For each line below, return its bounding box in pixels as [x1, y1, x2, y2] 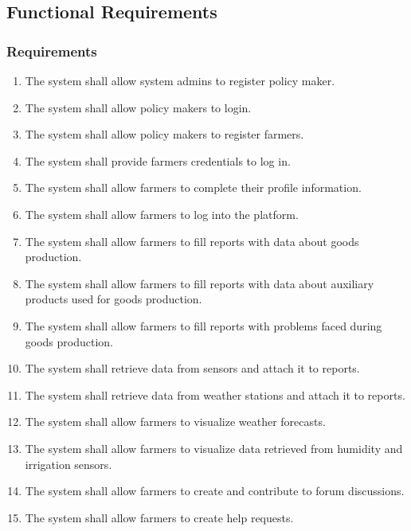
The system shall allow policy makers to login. [25, 99, 252, 115]
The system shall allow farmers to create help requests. [25, 509, 294, 525]
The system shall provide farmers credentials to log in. [25, 152, 291, 169]
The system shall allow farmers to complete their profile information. [25, 179, 362, 196]
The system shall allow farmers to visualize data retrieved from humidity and [25, 439, 403, 456]
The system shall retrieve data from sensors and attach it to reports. [25, 360, 360, 377]
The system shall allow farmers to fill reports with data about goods [25, 232, 359, 249]
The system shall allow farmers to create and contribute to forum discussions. [25, 482, 405, 499]
